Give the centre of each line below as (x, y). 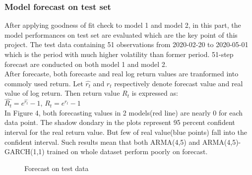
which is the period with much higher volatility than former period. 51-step (119, 54)
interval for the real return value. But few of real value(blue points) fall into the (126, 132)
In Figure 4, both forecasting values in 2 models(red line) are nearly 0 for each (124, 112)
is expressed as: (155, 93)
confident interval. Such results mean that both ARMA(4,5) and (102, 142)
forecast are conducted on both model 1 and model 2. (86, 64)
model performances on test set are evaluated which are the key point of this (121, 34)
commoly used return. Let (44, 83)
